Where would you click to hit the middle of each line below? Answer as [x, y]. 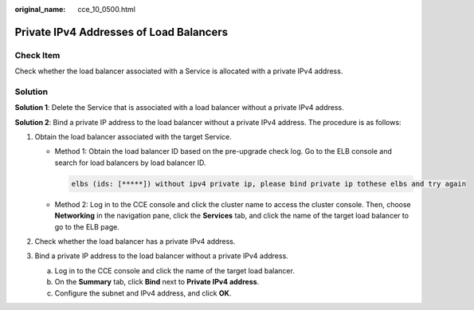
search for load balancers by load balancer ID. [130, 163]
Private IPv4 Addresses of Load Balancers [121, 32]
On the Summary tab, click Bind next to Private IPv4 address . [157, 282]
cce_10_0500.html [106, 9]
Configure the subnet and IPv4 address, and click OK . [143, 293]
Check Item [37, 55]
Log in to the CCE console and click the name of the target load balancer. [174, 270]
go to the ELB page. [87, 226]
